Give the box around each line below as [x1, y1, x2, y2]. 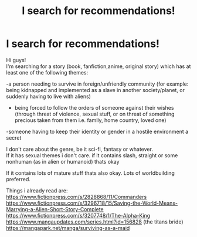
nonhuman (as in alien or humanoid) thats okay [6, 158, 120, 165]
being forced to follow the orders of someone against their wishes [14, 104, 174, 111]
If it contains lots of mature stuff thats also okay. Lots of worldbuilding [6, 169, 175, 177]
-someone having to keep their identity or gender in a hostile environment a [6, 128, 189, 135]
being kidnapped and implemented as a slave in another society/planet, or [6, 86, 185, 93]
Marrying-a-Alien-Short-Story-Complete [6, 205, 104, 212]
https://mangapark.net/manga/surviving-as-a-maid [6, 224, 130, 231]
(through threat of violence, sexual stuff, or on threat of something [14, 110, 175, 117]
